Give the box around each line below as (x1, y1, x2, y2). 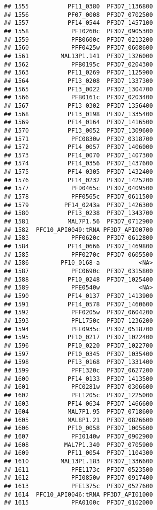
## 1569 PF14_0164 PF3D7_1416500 (4, 119, 153, 126)
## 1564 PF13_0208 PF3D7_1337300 (4, 77, 153, 84)
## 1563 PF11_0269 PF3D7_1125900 (4, 69, 153, 76)
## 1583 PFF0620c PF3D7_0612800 (4, 234, 153, 242)
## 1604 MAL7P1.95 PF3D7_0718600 (4, 408, 153, 416)
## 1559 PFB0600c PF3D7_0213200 (4, 36, 153, 43)
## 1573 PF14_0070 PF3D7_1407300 (4, 151, 153, 159)
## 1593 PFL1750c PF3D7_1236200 (4, 317, 153, 324)
